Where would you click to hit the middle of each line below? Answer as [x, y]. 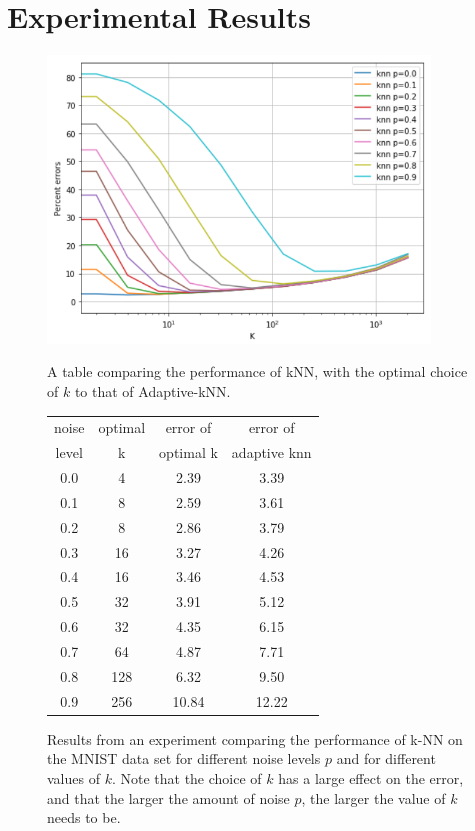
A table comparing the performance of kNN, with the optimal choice [257, 371]
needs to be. [84, 817]
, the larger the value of [373, 797]
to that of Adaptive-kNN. [152, 391]
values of [73, 777]
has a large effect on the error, [371, 777]
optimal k [188, 452]
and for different [386, 758]
